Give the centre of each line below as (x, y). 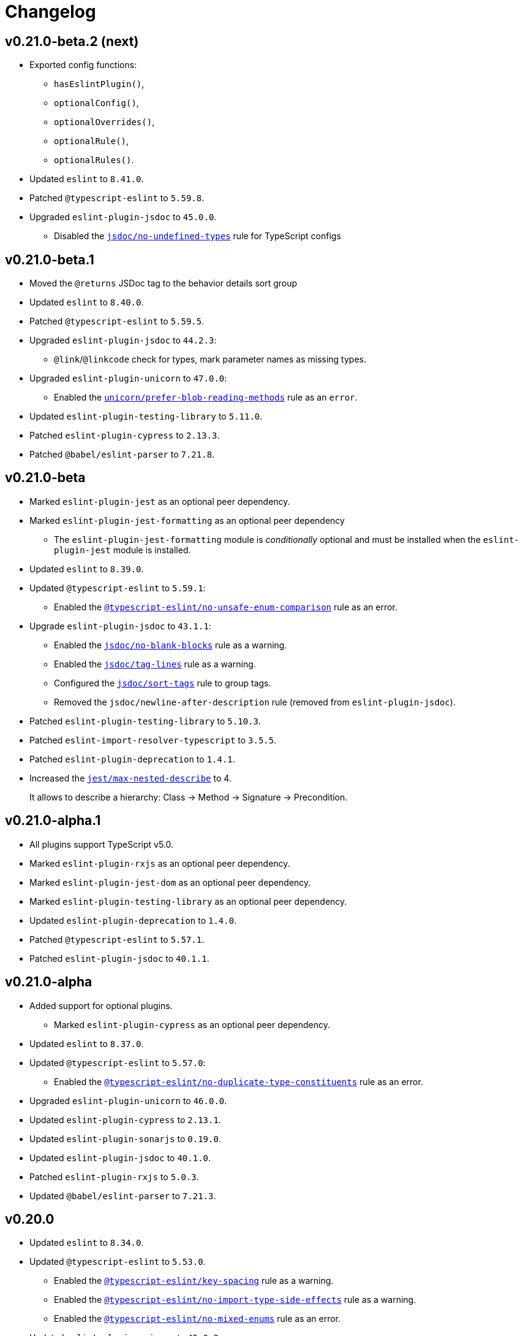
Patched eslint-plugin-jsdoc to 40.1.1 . (119, 958)
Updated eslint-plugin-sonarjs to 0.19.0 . (125, 1138)
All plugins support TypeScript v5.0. (102, 844)
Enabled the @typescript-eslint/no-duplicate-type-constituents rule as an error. (239, 1081)
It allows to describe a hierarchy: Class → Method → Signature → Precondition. (189, 797)
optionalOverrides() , (104, 122)
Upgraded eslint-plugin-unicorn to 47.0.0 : (128, 378)
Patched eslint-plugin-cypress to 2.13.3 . (125, 436)
